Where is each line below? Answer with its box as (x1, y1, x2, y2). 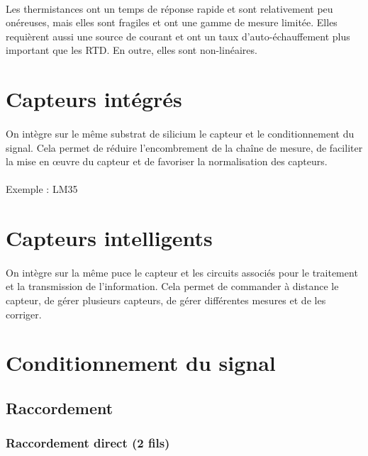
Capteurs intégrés (6, 84, 182, 113)
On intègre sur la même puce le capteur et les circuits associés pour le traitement (6, 265, 358, 279)
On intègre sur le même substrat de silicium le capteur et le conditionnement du (6, 126, 355, 140)
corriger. (6, 306, 42, 321)
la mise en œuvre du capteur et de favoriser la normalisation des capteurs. (6, 154, 328, 169)
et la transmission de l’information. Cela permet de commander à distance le (6, 279, 339, 294)
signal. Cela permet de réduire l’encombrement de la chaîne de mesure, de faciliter (6, 140, 363, 155)
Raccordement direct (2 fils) (6, 434, 170, 452)
